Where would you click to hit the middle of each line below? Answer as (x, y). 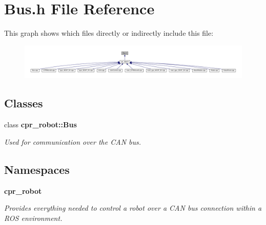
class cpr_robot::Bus (40, 125)
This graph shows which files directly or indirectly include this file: (109, 33)
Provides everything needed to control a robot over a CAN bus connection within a (133, 208)
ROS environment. (33, 218)
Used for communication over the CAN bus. (73, 141)
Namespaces (37, 169)
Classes (24, 103)
